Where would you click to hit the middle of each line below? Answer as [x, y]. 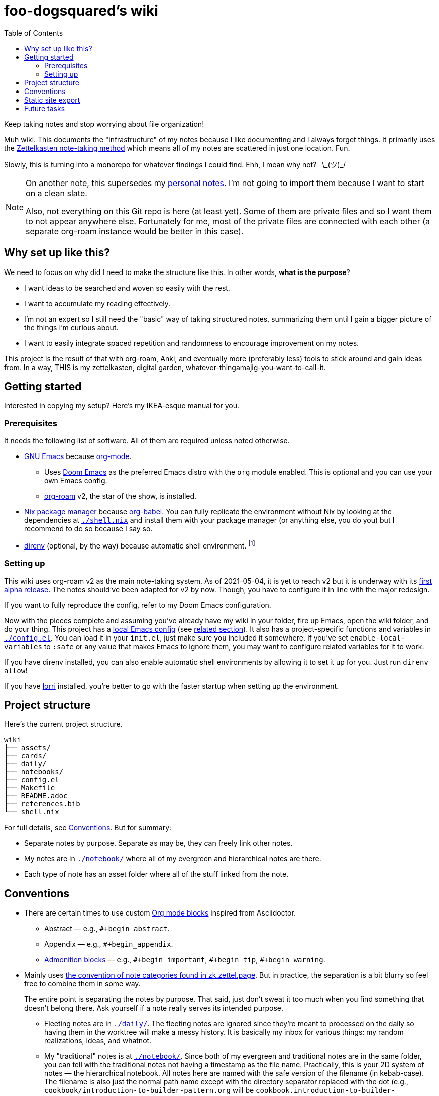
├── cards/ [25, 756]
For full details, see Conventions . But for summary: [88, 828]
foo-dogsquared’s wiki [81, 11]
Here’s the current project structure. [63, 724]
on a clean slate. [57, 193]
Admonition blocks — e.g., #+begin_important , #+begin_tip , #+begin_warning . [185, 960]
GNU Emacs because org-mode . [78, 456]
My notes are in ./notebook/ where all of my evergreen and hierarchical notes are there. [173, 859]
